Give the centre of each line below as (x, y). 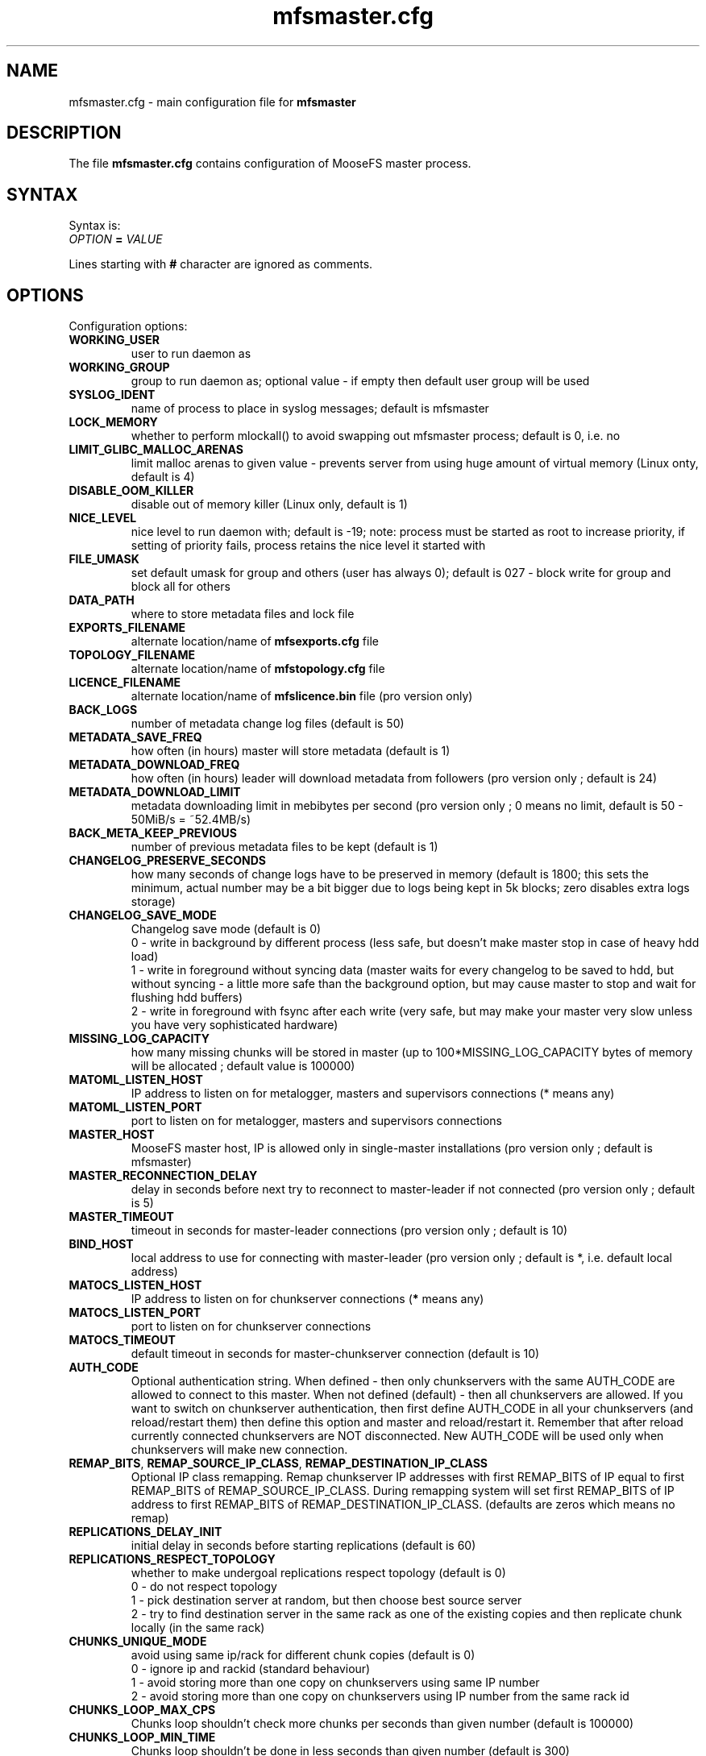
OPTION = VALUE (116, 239)
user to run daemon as (191, 354)
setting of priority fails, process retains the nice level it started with (308, 546)
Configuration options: (128, 326)
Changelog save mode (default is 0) (226, 929)
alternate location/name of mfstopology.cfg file (258, 669)
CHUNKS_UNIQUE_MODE (138, 1642)
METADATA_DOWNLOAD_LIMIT (155, 792)
